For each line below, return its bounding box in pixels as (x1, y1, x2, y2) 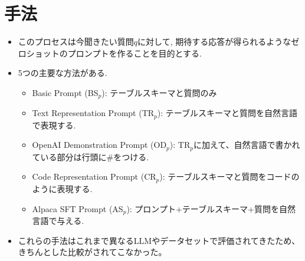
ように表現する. (32, 182, 93, 194)
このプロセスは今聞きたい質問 (18, 35, 134, 48)
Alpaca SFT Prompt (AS (32, 202, 123, 214)
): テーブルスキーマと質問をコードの (159, 170, 300, 183)
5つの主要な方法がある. (18, 67, 107, 79)
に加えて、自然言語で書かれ (193, 138, 300, 151)
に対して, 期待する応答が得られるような (137, 35, 291, 48)
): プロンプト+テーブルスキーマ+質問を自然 (126, 202, 296, 214)
